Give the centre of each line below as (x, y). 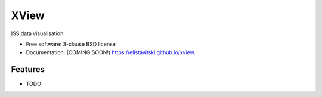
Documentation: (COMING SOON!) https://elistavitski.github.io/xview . (111, 52)
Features (28, 69)
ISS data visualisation (37, 33)
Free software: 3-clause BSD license (71, 44)
